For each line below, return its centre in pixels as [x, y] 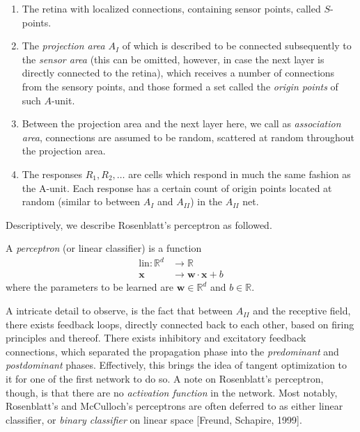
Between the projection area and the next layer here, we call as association [181, 123]
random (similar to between [81, 201]
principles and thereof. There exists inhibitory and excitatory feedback [156, 338]
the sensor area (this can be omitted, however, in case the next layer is [173, 59]
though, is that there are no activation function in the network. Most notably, [172, 392]
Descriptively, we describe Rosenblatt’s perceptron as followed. [139, 224]
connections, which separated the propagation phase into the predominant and [172, 351]
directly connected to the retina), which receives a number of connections [178, 73]
